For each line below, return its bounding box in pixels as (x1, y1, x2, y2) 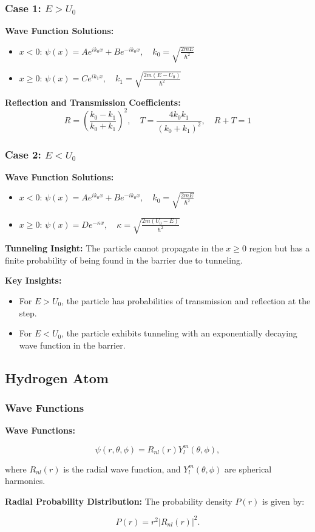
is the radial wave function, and (63, 462, 181, 475)
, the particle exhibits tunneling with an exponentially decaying (61, 327, 297, 339)
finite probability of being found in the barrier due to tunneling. (5, 253, 243, 266)
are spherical (225, 462, 272, 475)
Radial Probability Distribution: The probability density (5, 494, 232, 507)
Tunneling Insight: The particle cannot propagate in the (5, 242, 223, 254)
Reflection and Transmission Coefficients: (5, 95, 181, 108)
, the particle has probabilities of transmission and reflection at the (61, 295, 311, 307)
